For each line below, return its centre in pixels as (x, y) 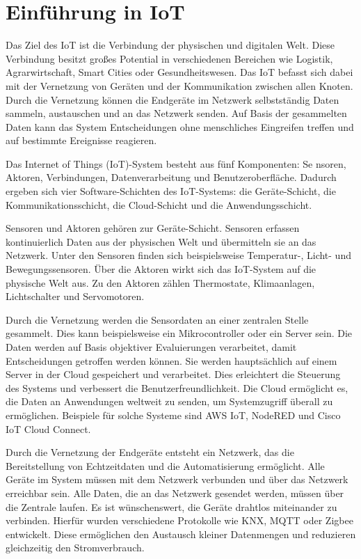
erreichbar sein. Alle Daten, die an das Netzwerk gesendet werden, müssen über (175, 493)
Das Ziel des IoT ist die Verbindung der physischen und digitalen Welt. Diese (170, 45)
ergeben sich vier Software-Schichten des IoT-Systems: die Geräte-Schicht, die (171, 191)
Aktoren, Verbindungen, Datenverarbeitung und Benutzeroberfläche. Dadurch (171, 177)
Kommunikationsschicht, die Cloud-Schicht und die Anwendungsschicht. (159, 204)
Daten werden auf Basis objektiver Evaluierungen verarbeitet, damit (151, 347)
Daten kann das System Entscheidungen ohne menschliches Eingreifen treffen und (180, 126)
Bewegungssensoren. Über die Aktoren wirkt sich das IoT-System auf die (161, 269)
